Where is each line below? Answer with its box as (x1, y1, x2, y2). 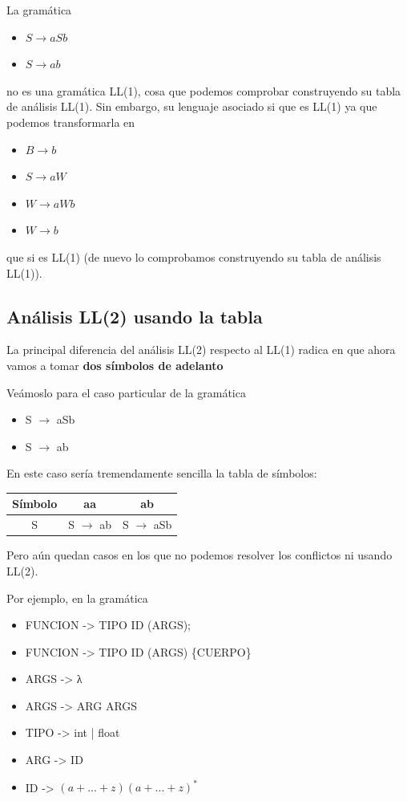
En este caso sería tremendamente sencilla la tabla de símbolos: (6, 465, 317, 482)
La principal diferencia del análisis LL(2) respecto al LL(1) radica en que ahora (6, 341, 396, 358)
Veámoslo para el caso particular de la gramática (6, 384, 246, 400)
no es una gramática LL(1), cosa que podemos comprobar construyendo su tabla (6, 82, 401, 99)
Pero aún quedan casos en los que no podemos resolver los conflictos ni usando (6, 547, 393, 563)
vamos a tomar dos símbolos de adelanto (6, 356, 224, 373)
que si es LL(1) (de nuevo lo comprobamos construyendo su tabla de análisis (6, 248, 381, 265)
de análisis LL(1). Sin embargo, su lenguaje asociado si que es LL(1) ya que (6, 98, 377, 115)
